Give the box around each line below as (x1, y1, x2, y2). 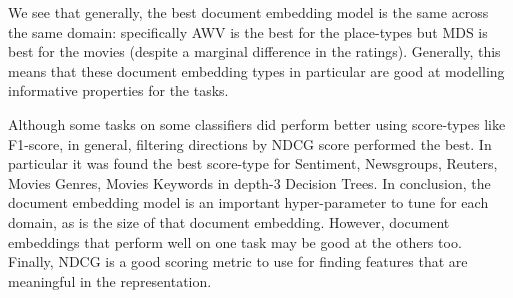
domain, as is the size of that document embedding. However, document (8, 211, 450, 232)
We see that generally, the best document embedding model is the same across (8, 2, 489, 22)
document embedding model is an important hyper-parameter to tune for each (8, 192, 489, 213)
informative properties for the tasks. (8, 80, 229, 101)
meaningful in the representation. (8, 270, 212, 291)
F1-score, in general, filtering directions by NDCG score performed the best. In (8, 133, 492, 154)
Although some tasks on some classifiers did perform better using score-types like (8, 113, 506, 134)
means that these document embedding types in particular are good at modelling (8, 60, 505, 81)
